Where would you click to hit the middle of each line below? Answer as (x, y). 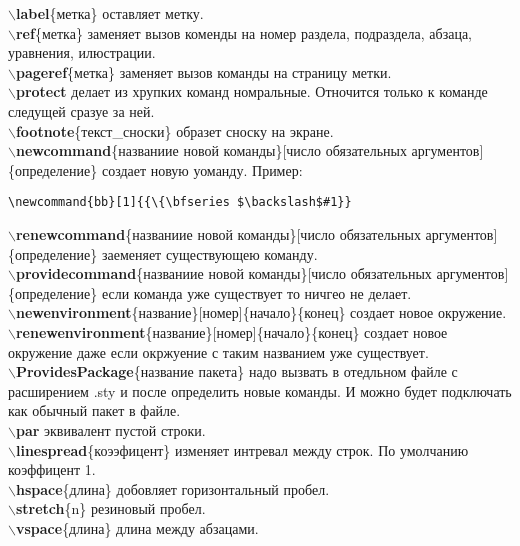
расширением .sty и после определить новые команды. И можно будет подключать (260, 390)
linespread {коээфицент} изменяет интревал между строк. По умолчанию (242, 449)
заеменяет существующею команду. (209, 253)
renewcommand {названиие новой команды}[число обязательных (218, 234)
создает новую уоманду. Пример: (202, 169)
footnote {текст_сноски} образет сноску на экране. (174, 130)
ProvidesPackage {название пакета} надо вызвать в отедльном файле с (236, 371)
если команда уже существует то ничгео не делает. (256, 292)
